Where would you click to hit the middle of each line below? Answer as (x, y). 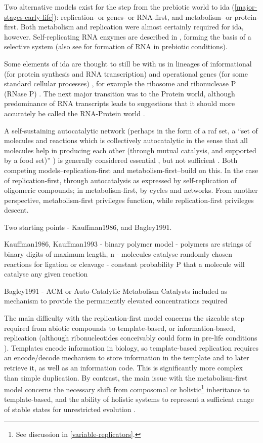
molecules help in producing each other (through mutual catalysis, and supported (130, 150)
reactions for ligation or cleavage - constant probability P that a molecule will (124, 264)
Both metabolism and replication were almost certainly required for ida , (132, 27)
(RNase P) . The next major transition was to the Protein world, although (120, 93)
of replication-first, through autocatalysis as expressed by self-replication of (120, 180)
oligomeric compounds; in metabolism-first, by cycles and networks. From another (131, 190)
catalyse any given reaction (46, 274)
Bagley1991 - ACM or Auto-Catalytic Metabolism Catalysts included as (116, 291)
